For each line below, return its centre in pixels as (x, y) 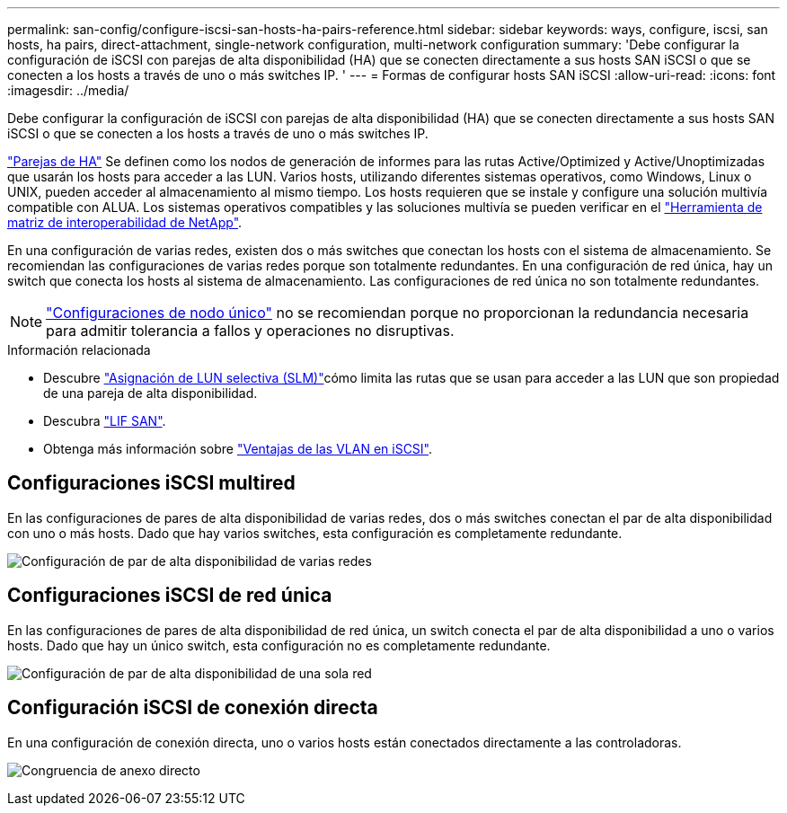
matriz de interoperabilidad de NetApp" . (125, 222)
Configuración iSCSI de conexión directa (193, 708)
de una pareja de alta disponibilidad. (150, 393)
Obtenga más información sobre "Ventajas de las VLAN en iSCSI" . (238, 449)
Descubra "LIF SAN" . (105, 421)
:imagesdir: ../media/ (68, 90)
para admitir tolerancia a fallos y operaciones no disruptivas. (250, 331)
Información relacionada (79, 350)
